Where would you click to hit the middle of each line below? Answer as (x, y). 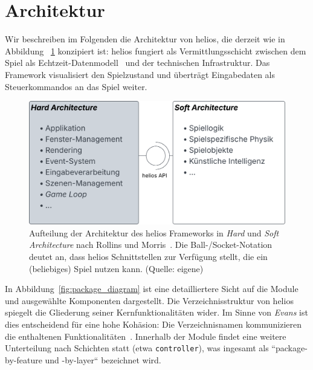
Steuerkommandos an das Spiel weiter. (76, 86)
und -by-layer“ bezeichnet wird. (103, 359)
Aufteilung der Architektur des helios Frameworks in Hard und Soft (154, 232)
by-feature (24, 359)
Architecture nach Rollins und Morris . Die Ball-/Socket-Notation (151, 245)
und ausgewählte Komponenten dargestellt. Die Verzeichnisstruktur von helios (149, 300)
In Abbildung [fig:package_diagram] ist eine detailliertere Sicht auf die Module (152, 289)
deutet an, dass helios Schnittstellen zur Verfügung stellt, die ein (148, 256)
